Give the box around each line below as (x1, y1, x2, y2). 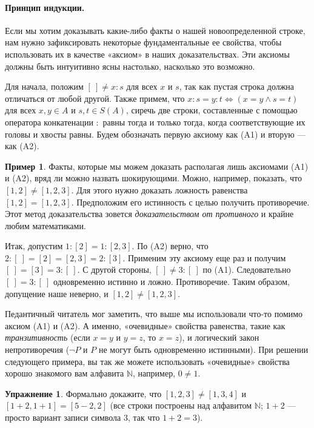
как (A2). (5, 139, 39, 152)
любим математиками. (5, 219, 86, 232)
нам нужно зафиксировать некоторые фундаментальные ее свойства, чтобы (5, 36, 282, 48)
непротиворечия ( (5, 343, 70, 356)
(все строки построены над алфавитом (110, 399, 252, 412)
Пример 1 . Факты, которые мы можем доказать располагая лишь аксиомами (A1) (5, 159, 309, 172)
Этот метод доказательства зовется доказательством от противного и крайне (5, 207, 294, 220)
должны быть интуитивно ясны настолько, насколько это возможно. (5, 59, 255, 72)
